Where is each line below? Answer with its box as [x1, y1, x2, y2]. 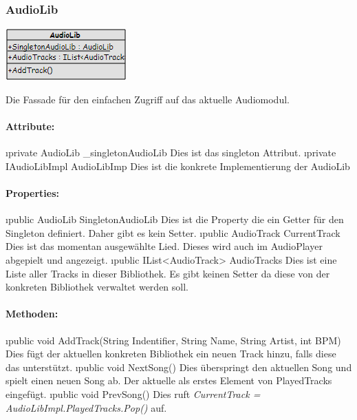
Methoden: [6, 306, 58, 321]
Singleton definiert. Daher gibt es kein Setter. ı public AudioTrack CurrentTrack [6, 225, 340, 240]
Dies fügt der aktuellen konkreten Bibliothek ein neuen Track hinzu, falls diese [6, 346, 336, 361]
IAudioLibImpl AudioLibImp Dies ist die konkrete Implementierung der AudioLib [6, 158, 350, 173]
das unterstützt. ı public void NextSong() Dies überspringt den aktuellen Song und [6, 359, 352, 374]
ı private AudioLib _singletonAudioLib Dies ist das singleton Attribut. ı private [6, 145, 336, 160]
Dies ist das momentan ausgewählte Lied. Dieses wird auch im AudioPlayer [6, 239, 323, 253]
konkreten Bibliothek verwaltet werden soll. [6, 280, 188, 294]
